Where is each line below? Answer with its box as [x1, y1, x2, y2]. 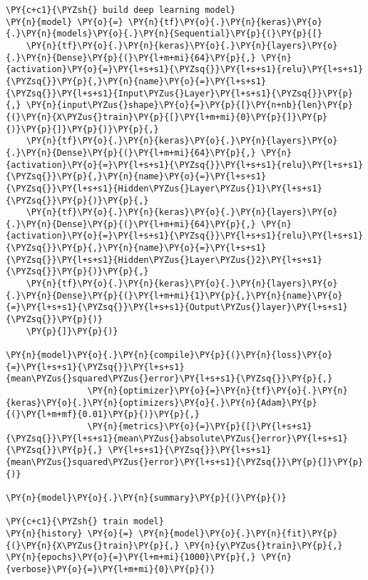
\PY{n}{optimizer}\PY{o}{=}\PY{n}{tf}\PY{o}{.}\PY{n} [87, 386, 348, 396]
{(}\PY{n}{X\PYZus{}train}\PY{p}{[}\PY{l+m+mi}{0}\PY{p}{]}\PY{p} [6, 111, 328, 122]
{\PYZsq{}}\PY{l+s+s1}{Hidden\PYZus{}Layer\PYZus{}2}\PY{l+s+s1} [6, 254, 322, 265]
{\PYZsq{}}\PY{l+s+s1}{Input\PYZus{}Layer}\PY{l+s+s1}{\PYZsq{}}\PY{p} [6, 88, 353, 99]
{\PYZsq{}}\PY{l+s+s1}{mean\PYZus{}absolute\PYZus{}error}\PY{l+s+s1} [6, 433, 348, 444]
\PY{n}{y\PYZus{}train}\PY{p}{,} [184, 540, 343, 551]
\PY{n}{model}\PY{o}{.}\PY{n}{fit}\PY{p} [138, 528, 338, 539]
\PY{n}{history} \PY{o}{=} [6, 528, 133, 539]
